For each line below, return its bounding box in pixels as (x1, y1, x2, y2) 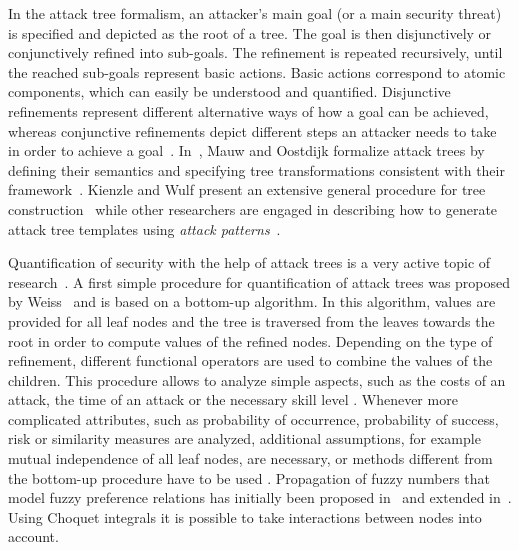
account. (8, 526, 59, 547)
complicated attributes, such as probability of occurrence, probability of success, (8, 408, 499, 429)
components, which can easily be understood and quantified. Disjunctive (8, 81, 451, 102)
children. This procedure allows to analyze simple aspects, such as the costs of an (8, 369, 506, 390)
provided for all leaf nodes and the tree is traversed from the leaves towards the (8, 310, 495, 331)
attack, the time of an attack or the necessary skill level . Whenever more (8, 389, 458, 410)
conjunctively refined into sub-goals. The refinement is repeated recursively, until (8, 42, 503, 63)
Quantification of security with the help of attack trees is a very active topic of (8, 252, 491, 273)
